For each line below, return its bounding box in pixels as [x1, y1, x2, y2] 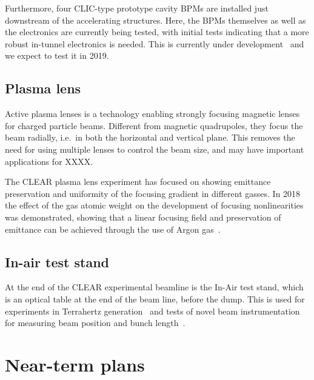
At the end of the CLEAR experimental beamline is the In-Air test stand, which [5, 281, 304, 293]
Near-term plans [5, 352, 145, 376]
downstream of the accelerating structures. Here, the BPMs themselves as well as [5, 13, 306, 26]
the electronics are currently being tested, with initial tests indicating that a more [5, 25, 309, 38]
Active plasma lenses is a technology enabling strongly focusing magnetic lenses [5, 107, 300, 120]
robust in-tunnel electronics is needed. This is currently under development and [5, 37, 304, 50]
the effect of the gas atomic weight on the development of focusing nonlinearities [5, 199, 304, 212]
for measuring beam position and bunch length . [5, 316, 185, 329]
